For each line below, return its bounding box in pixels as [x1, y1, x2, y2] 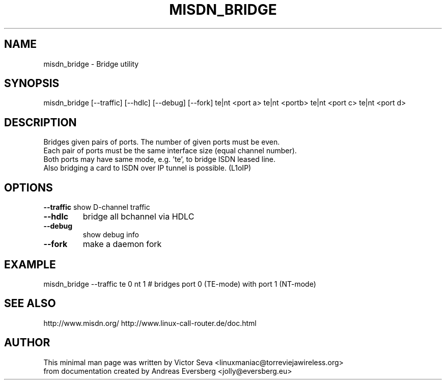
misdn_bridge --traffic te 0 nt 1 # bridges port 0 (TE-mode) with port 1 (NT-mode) [43, 279, 316, 288]
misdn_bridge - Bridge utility [43, 59, 139, 68]
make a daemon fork [82, 239, 162, 250]
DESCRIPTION [4, 116, 77, 129]
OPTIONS [4, 181, 53, 194]
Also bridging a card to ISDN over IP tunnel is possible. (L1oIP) [43, 163, 252, 173]
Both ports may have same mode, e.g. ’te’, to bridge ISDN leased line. [43, 155, 275, 164]
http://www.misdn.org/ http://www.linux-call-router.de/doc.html [43, 318, 257, 327]
